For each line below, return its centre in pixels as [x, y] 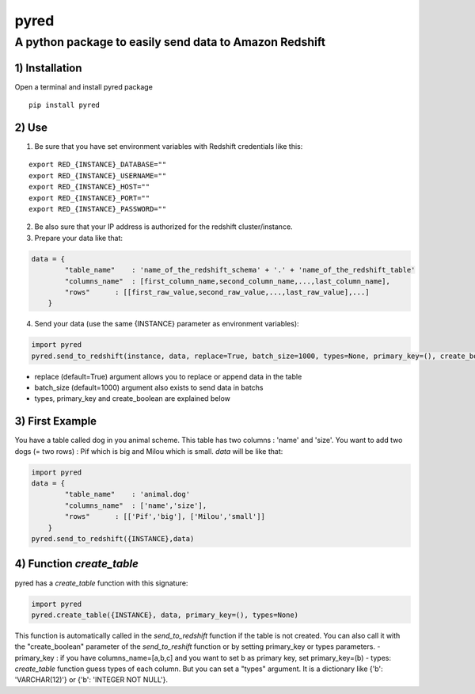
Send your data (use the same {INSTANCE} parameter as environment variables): [167, 324]
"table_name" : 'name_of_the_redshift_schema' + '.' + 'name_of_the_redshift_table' [240, 270]
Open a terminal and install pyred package [84, 86]
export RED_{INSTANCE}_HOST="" [89, 187]
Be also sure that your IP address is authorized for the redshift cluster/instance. [163, 227]
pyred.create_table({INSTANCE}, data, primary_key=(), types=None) [165, 615]
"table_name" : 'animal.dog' [127, 494]
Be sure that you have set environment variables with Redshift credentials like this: [169, 147]
